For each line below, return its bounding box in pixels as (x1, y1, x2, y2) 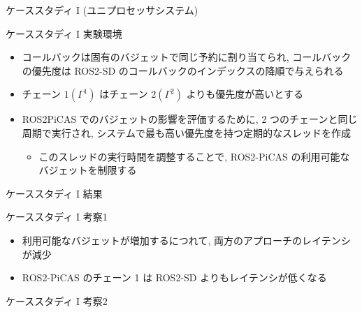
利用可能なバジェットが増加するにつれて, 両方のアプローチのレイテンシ (22, 232, 351, 247)
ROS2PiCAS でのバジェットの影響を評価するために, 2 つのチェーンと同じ (22, 112, 358, 126)
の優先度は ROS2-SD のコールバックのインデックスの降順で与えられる (22, 63, 344, 77)
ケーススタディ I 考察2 (6, 293, 108, 308)
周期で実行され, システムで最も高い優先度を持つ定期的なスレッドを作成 (22, 125, 351, 140)
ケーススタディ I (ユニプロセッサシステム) (6, 3, 198, 17)
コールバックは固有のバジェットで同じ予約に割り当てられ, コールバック (22, 50, 352, 64)
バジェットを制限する (38, 163, 137, 177)
